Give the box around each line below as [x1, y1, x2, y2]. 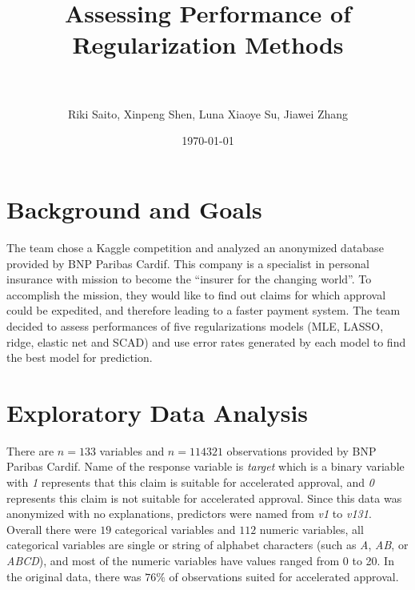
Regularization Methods [72, 27, 344, 60]
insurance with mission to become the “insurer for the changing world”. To [6, 271, 372, 287]
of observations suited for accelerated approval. [169, 568, 399, 584]
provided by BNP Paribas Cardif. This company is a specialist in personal [6, 255, 369, 271]
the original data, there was [6, 568, 142, 584]
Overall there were [6, 520, 97, 537]
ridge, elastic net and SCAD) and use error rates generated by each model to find [6, 333, 406, 350]
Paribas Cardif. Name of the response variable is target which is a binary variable [6, 458, 405, 475]
